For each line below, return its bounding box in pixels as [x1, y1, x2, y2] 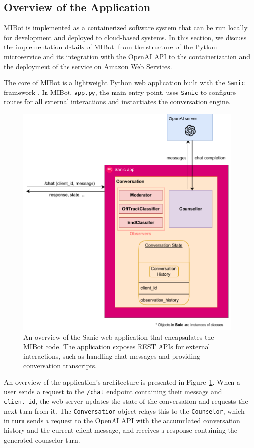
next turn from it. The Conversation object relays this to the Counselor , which [4, 405, 245, 416]
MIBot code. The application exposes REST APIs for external [23, 341, 210, 352]
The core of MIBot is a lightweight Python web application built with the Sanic [4, 77, 245, 88]
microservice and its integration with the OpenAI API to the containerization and [4, 51, 250, 61]
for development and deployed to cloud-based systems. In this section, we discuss [4, 32, 247, 42]
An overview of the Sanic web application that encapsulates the [23, 331, 214, 342]
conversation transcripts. [23, 360, 97, 371]
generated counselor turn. [4, 434, 80, 445]
